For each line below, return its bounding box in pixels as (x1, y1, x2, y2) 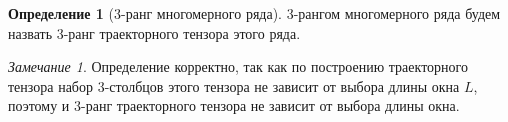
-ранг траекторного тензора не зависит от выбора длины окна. (81, 95, 460, 116)
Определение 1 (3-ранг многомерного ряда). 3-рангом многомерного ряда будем (8, 3, 501, 23)
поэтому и (8, 95, 70, 116)
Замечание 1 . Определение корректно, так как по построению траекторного (8, 56, 468, 77)
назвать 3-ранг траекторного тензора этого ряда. (8, 22, 301, 43)
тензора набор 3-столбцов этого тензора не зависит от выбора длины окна (8, 75, 460, 96)
